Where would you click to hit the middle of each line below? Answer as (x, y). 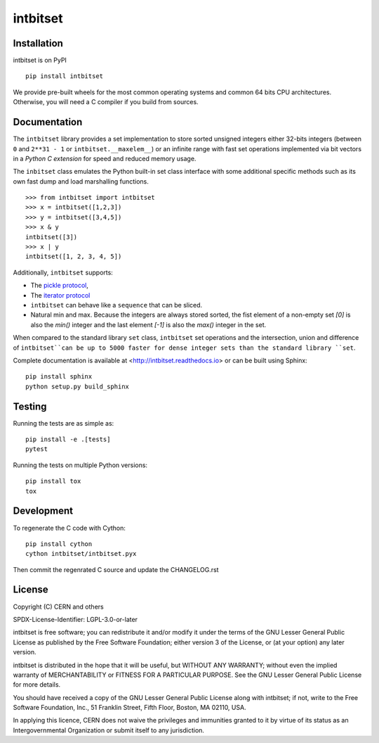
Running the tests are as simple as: (64, 423)
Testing (30, 406)
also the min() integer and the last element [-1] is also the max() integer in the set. (148, 324)
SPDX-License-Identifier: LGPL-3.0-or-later (75, 619)
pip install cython (59, 544)
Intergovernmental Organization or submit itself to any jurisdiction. (109, 730)
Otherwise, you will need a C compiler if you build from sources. (106, 102)
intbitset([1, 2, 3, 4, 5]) (74, 256)
